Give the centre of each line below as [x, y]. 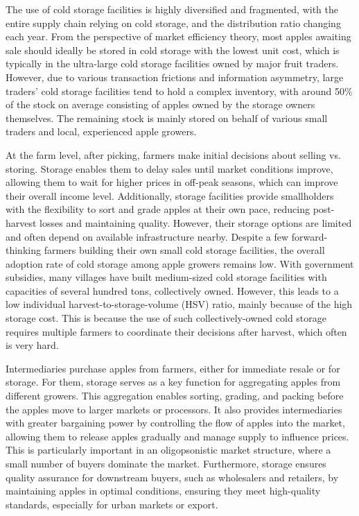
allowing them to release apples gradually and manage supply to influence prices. [177, 436]
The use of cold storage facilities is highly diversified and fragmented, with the [172, 9]
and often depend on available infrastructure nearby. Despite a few [147, 236]
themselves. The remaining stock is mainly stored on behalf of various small [167, 118]
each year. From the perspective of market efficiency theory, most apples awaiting [178, 36]
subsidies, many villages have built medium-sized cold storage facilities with [166, 277]
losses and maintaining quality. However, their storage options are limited [196, 222]
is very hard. [32, 345]
